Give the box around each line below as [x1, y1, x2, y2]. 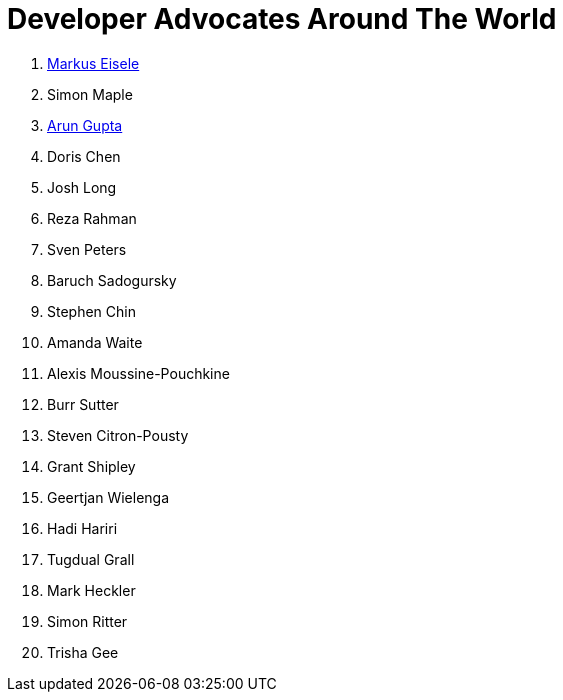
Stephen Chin [47, 302, 136, 320]
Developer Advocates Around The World [7, 2, 557, 36]
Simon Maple [47, 85, 133, 103]
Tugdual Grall [47, 550, 135, 568]
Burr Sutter [47, 395, 119, 413]
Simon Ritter [47, 612, 128, 630]
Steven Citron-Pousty [47, 426, 189, 444]
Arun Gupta [47, 116, 123, 134]
